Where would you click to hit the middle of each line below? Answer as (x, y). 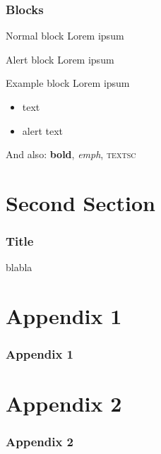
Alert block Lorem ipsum (60, 59)
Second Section (80, 202)
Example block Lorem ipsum (68, 83)
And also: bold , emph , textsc (71, 154)
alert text (43, 130)
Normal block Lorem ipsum (65, 36)
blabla (19, 267)
